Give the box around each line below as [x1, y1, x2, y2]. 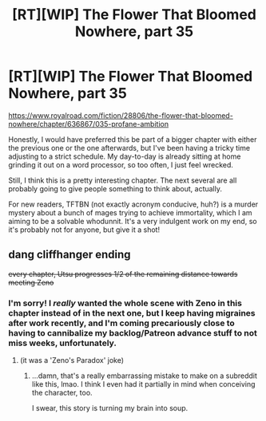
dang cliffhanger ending [8, 248, 131, 262]
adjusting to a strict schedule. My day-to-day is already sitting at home [8, 151, 241, 161]
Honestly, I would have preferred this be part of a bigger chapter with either [8, 134, 257, 144]
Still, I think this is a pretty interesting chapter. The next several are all [8, 175, 237, 185]
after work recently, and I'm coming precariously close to [8, 317, 236, 329]
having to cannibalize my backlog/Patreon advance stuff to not [8, 327, 258, 338]
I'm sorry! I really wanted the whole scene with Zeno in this [8, 297, 242, 309]
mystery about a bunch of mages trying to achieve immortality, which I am [8, 207, 253, 217]
